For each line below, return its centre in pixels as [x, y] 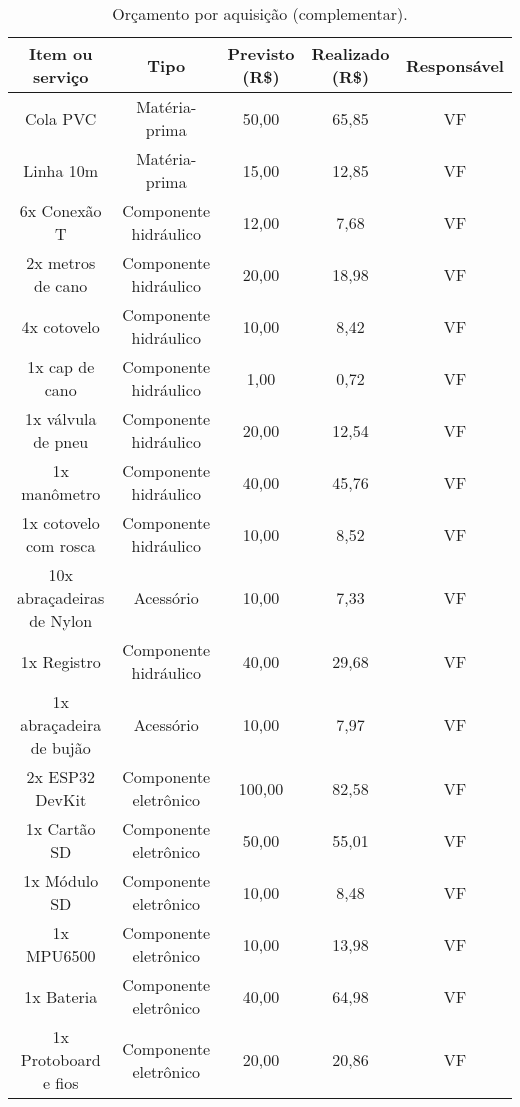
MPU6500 [60, 955]
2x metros [61, 262]
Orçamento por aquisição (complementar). [260, 13]
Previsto [261, 53]
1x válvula [60, 418]
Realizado [350, 53]
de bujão [60, 747]
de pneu [61, 441]
